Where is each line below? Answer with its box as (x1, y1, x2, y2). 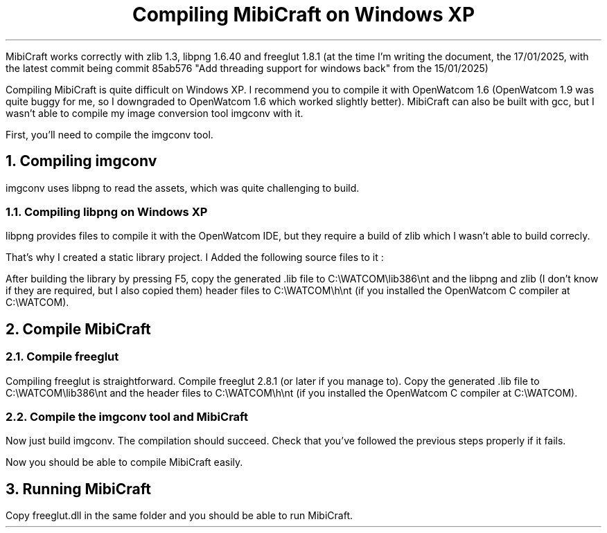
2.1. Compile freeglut (6, 350, 119, 364)
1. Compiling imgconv (6, 152, 157, 170)
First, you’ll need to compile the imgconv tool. (6, 128, 213, 141)
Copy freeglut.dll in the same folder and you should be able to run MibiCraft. (6, 509, 353, 522)
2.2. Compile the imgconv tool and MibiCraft (6, 409, 248, 424)
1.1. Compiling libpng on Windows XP (6, 204, 208, 219)
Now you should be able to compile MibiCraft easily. (6, 456, 243, 469)
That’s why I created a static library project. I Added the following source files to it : (6, 251, 384, 264)
